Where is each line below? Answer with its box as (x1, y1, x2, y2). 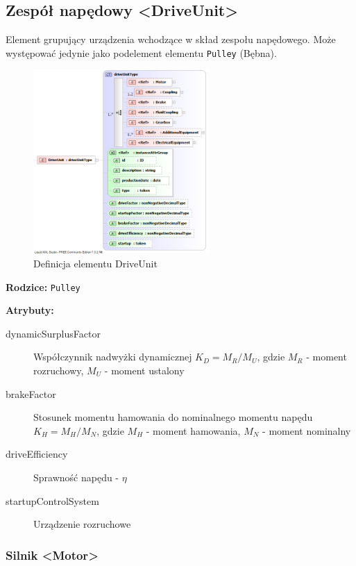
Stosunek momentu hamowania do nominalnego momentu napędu (33, 410, 313, 424)
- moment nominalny (262, 423, 351, 438)
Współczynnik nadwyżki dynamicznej (33, 349, 192, 364)
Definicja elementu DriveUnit (33, 256, 158, 270)
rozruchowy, (33, 363, 84, 378)
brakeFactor (6, 386, 56, 401)
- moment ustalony (104, 363, 185, 378)
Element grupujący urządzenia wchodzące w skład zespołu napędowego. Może (6, 32, 336, 47)
